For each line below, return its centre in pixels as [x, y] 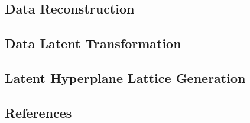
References [38, 112]
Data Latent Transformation [93, 43]
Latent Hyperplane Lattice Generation [125, 77]
